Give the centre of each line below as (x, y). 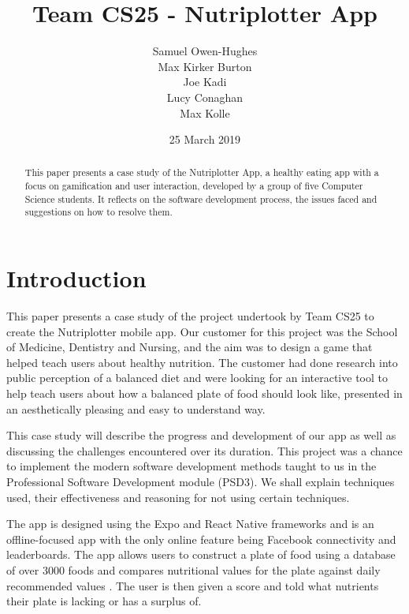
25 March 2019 (205, 139)
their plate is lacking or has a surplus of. (104, 601)
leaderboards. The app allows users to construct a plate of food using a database (201, 554)
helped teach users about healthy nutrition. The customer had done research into (202, 362)
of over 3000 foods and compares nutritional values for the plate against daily (193, 569)
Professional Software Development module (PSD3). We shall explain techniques (201, 481)
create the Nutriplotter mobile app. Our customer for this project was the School (202, 331)
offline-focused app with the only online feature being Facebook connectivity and (201, 539)
